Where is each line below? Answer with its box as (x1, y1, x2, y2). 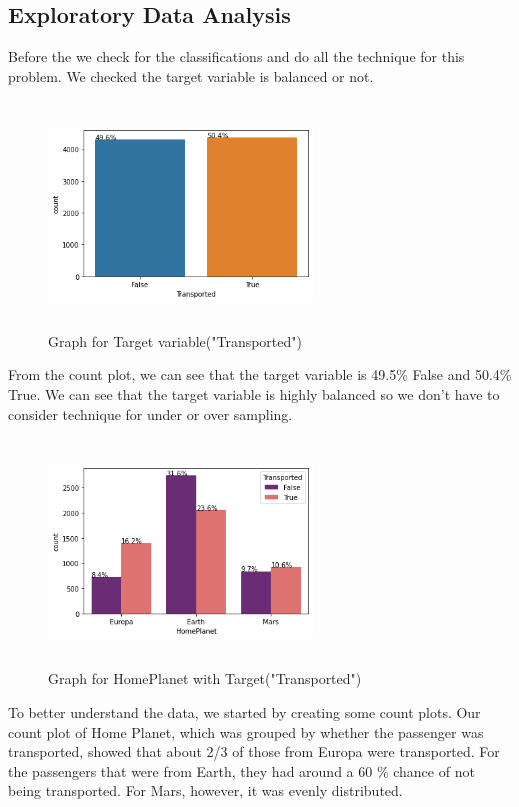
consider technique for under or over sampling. (8, 403, 293, 424)
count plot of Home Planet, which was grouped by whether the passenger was (8, 721, 484, 742)
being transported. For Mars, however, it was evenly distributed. (8, 780, 403, 801)
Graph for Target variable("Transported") (48, 330, 302, 351)
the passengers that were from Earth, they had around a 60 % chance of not (8, 760, 475, 781)
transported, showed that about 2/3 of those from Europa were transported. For (8, 741, 500, 762)
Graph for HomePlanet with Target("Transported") (48, 668, 362, 689)
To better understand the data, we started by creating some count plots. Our (8, 702, 481, 723)
